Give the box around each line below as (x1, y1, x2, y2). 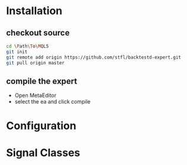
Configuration (6, 119, 77, 132)
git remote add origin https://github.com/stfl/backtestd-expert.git (6, 54, 182, 60)
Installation (6, 4, 63, 18)
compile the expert (6, 76, 78, 86)
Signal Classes (6, 146, 80, 159)
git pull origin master (6, 60, 65, 66)
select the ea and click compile (14, 98, 91, 105)
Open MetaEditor (14, 92, 57, 99)
